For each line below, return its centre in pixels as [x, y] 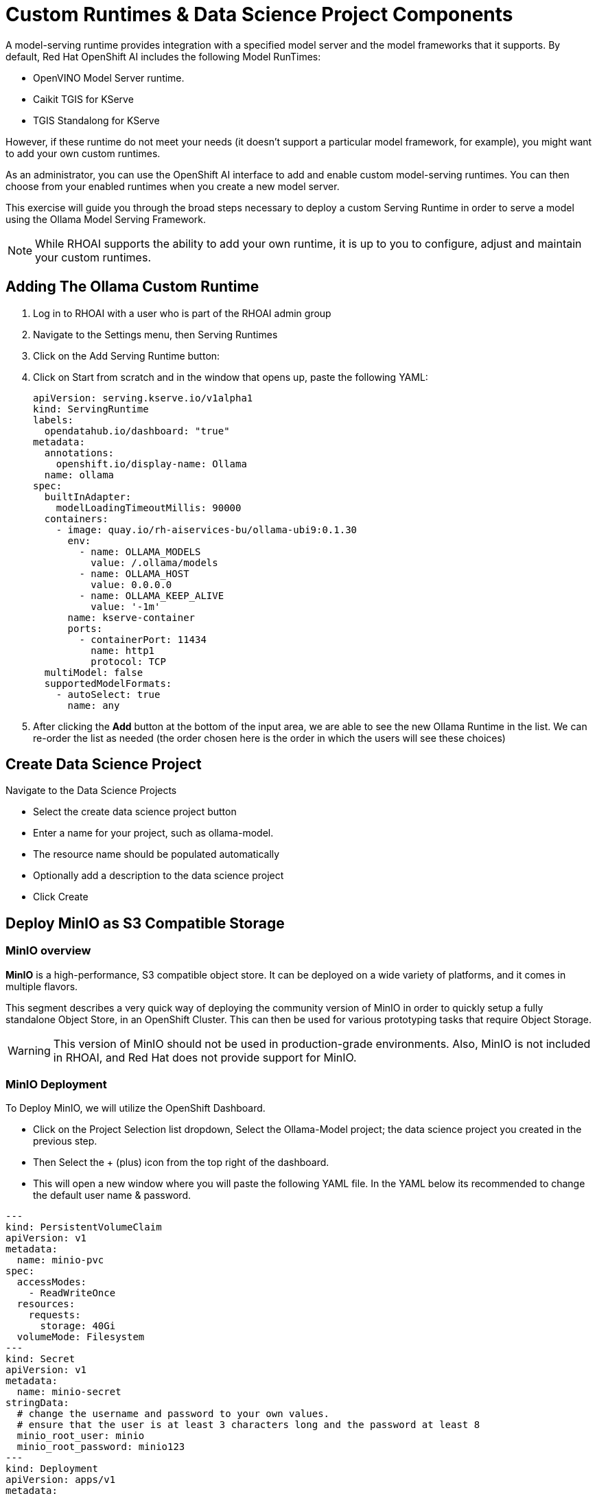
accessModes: [52, 1282]
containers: [76, 518]
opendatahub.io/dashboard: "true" [137, 431]
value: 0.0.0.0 [131, 584]
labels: [54, 420]
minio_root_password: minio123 [101, 1447]
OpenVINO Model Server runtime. [109, 78]
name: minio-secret [69, 1392]
